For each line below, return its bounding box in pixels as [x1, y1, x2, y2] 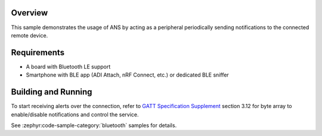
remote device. [11, 31, 48, 39]
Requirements [11, 48, 65, 58]
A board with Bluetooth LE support [26, 63, 111, 70]
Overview [11, 8, 48, 18]
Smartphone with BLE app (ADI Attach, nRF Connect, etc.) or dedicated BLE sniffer [26, 71, 229, 78]
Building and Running [11, 87, 92, 97]
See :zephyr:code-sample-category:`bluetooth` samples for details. [11, 122, 177, 129]
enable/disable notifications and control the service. [11, 110, 140, 118]
